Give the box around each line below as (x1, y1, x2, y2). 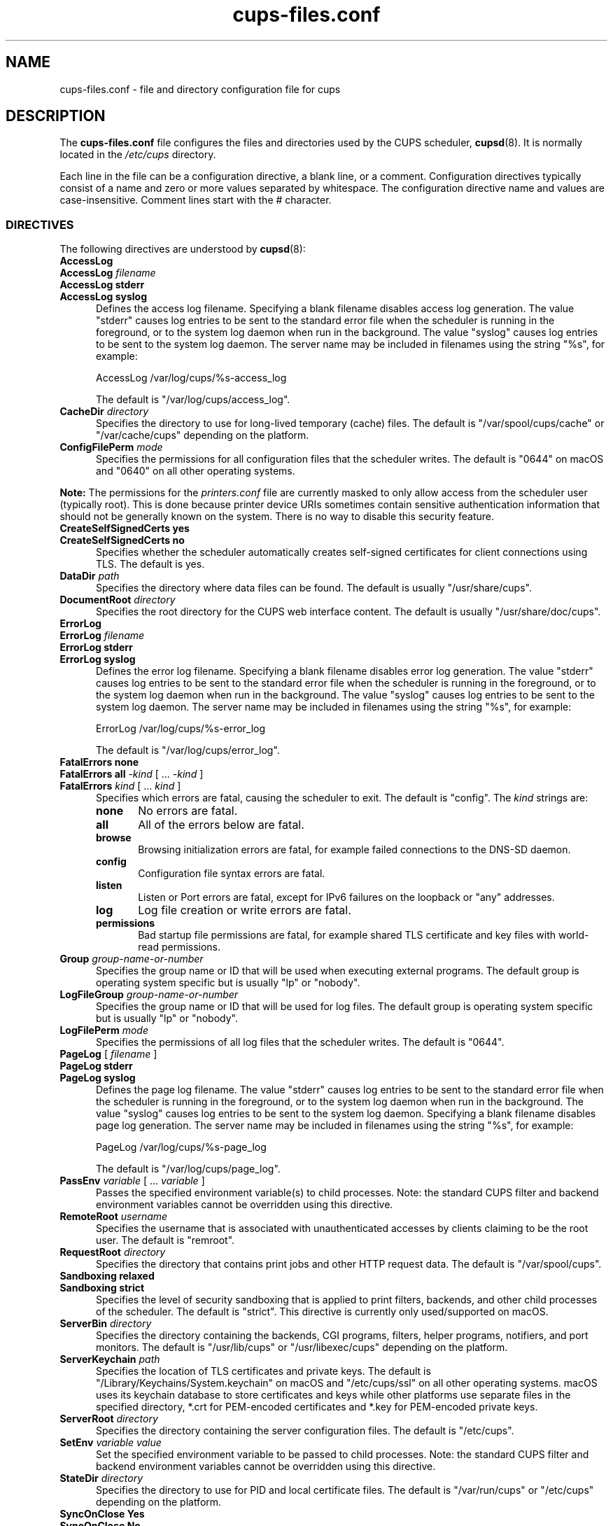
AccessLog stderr (59, 279, 145, 291)
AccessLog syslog (59, 290, 148, 303)
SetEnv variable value (59, 1436, 162, 1449)
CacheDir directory (59, 405, 149, 418)
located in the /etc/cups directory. (59, 148, 216, 161)
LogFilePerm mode (59, 1024, 149, 1037)
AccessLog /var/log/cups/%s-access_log (96, 372, 287, 384)
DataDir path (59, 570, 120, 582)
